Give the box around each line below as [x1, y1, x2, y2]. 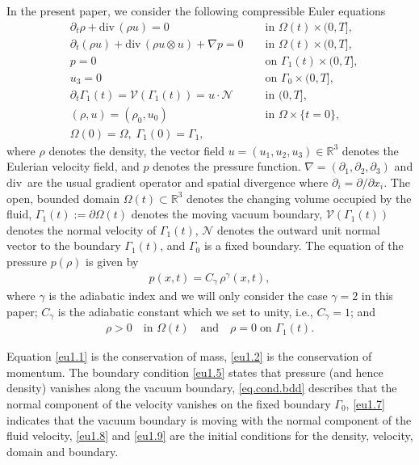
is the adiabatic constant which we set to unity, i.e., [57, 302, 313, 319]
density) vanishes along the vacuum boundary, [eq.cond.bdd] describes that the [6, 379, 397, 396]
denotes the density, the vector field [48, 142, 224, 159]
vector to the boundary [6, 237, 121, 254]
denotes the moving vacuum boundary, [131, 205, 323, 222]
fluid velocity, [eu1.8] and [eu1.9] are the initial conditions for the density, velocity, [6, 427, 413, 444]
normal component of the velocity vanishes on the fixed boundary [6, 395, 331, 412]
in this [361, 287, 393, 304]
